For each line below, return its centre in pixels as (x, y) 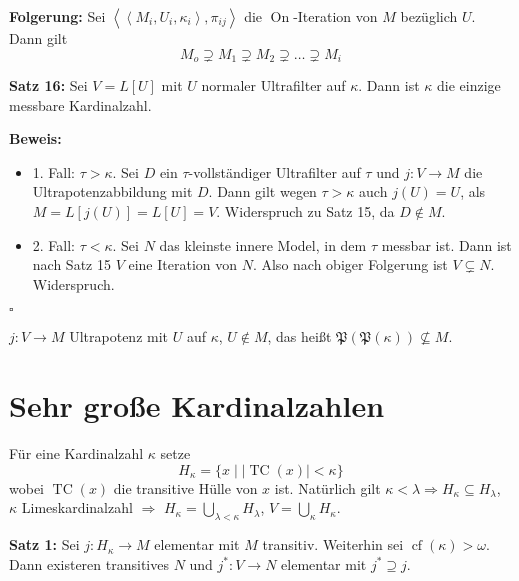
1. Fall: (54, 171)
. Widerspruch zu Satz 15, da (305, 211)
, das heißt (299, 336)
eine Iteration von (183, 264)
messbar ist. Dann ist (446, 244)
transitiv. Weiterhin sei (333, 544)
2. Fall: (54, 244)
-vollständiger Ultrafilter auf (274, 171)
